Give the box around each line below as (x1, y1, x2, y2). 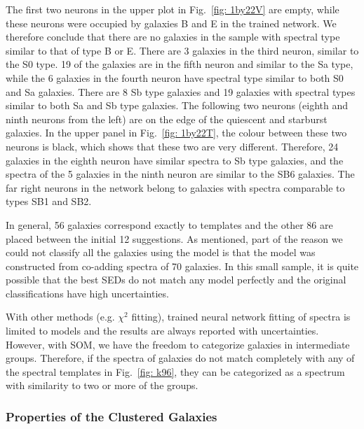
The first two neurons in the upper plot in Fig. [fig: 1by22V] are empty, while (6, 2, 339, 16)
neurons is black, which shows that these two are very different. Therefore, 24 (6, 139, 339, 153)
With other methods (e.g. (6, 309, 115, 324)
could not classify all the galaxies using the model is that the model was (6, 245, 316, 260)
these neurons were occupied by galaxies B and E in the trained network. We (6, 15, 337, 30)
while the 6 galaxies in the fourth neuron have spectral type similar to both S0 (6, 70, 344, 85)
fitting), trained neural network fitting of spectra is (131, 309, 351, 324)
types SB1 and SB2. (6, 194, 92, 209)
